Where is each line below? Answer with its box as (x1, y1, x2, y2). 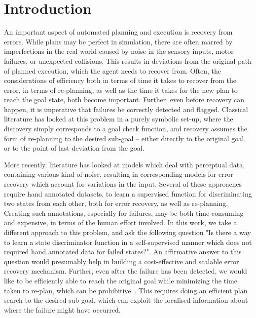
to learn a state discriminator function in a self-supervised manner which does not (4, 237, 252, 247)
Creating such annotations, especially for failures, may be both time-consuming (4, 207, 244, 218)
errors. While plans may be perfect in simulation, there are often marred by (4, 36, 233, 46)
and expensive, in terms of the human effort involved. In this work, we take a (4, 217, 237, 228)
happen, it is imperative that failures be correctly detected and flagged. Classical (4, 104, 248, 114)
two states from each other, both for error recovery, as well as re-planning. (4, 198, 228, 208)
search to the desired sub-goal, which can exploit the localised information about (4, 295, 248, 305)
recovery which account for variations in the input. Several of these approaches (4, 179, 242, 189)
